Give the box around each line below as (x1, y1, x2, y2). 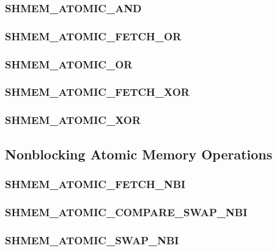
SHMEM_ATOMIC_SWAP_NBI (5, 232, 179, 247)
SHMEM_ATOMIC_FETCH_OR (5, 28, 182, 43)
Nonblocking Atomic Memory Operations (5, 144, 273, 163)
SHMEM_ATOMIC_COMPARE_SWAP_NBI (5, 204, 248, 219)
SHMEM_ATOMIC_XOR (5, 112, 141, 128)
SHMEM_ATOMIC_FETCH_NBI (5, 176, 186, 191)
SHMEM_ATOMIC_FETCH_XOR (5, 84, 190, 100)
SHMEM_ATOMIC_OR (5, 56, 133, 71)
